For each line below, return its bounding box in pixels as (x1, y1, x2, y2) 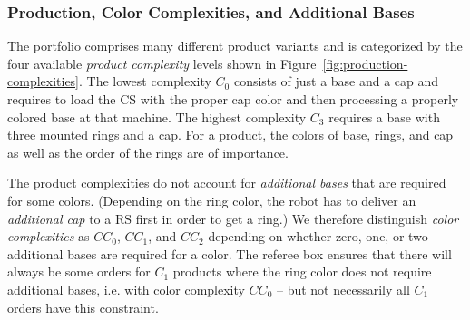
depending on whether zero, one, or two (208, 227, 428, 246)
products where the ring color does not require (172, 262, 432, 281)
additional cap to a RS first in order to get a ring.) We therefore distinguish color (7, 208, 459, 228)
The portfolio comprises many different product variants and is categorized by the (7, 36, 463, 55)
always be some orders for (7, 262, 151, 281)
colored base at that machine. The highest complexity (7, 107, 307, 126)
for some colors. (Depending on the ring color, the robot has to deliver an (7, 190, 416, 209)
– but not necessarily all (276, 279, 410, 298)
